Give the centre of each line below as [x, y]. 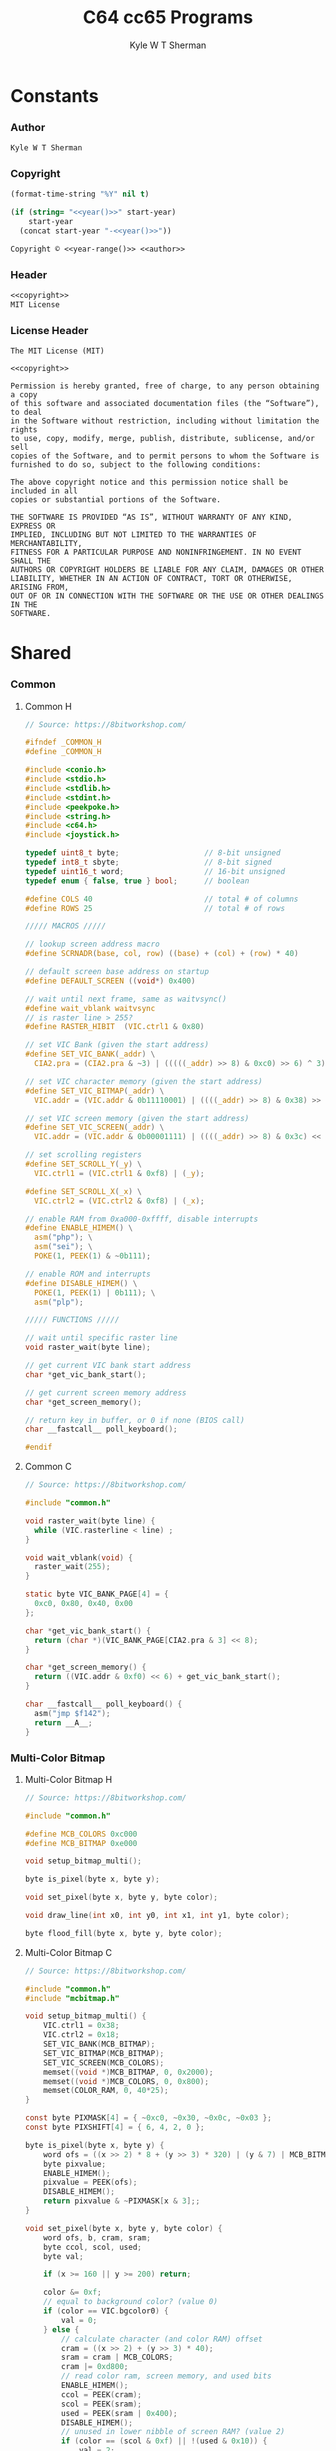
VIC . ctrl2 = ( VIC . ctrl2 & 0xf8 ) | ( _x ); [119, 1201]
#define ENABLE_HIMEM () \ [78, 1228]
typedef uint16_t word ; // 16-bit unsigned [155, 871]
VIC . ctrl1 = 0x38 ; [81, 2026]
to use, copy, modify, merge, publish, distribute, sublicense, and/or [162, 439]
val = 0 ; [79, 2320]
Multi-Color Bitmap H [68, 1779]
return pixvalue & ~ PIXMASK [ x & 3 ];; [122, 2201]
